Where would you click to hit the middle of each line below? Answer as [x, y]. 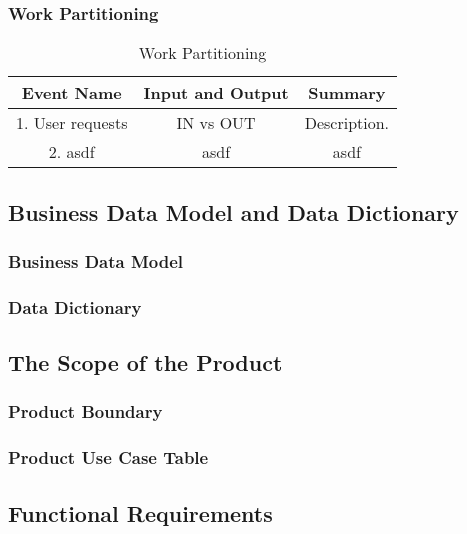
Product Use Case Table [108, 457]
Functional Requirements [140, 512]
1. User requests [72, 123]
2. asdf [71, 152]
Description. [347, 123]
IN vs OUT [216, 123]
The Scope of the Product [145, 362]
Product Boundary [85, 411]
